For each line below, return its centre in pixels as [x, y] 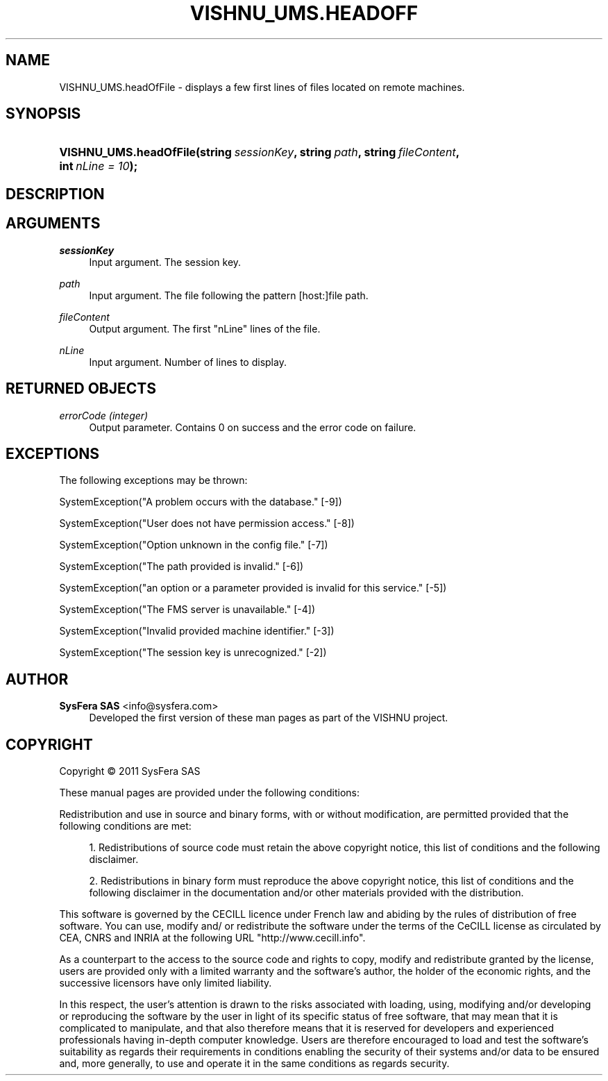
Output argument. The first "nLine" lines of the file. [205, 328]
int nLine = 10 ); [99, 166]
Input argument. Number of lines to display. [188, 362]
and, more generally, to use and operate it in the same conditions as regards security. [254, 1064]
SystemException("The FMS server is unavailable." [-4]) [187, 610]
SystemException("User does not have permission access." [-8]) [207, 523]
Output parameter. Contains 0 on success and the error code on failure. [253, 427]
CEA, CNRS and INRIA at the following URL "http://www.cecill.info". [212, 938]
